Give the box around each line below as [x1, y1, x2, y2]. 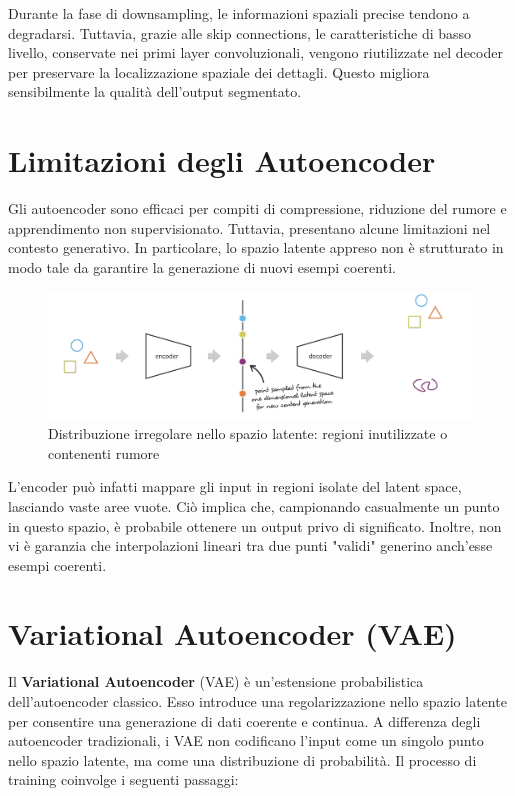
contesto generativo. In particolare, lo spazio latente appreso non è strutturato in [8, 237, 504, 258]
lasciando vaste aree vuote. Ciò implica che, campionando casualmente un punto [8, 495, 500, 516]
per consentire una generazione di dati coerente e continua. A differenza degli [8, 710, 481, 731]
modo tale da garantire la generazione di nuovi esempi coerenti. [8, 256, 396, 277]
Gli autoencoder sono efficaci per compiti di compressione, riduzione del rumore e [8, 198, 507, 219]
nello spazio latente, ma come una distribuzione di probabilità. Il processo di [8, 749, 477, 770]
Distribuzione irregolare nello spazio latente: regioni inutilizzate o [48, 423, 448, 444]
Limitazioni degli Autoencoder [8, 140, 436, 181]
